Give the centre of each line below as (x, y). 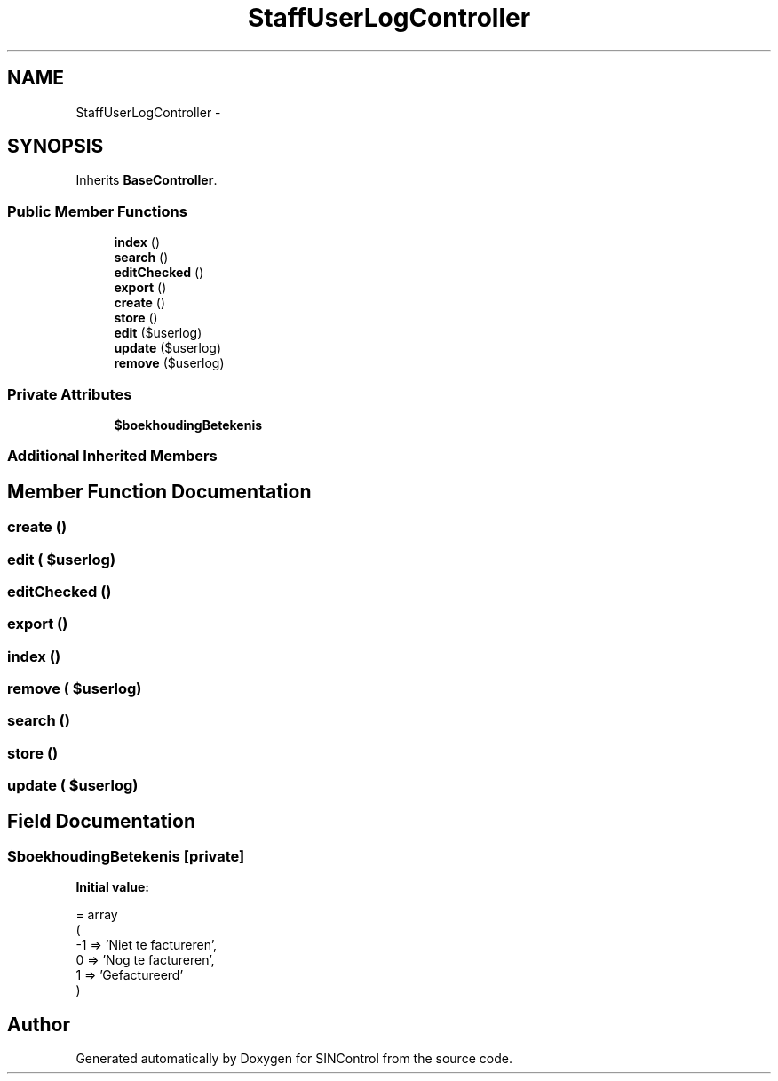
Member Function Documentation (159, 491)
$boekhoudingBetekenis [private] (126, 856)
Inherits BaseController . (147, 180)
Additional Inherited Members (112, 456)
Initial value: (112, 887)
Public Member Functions (97, 211)
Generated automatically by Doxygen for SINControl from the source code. (294, 1059)
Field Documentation (101, 821)
